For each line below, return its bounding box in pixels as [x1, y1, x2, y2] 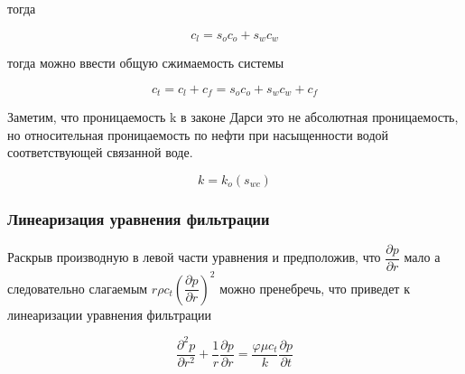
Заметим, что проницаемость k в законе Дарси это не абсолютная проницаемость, [7, 108, 459, 126]
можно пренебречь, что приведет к [219, 278, 410, 297]
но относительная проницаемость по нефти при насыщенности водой [7, 125, 389, 144]
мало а [404, 248, 441, 266]
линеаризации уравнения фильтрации [7, 304, 211, 323]
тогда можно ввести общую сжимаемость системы [7, 53, 284, 72]
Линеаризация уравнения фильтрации [7, 207, 270, 229]
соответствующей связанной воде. [7, 143, 193, 162]
